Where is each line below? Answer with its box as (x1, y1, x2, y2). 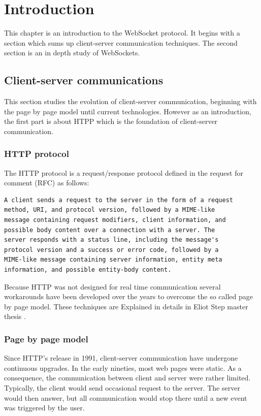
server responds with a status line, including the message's (4, 236, 219, 244)
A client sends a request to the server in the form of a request (4, 196, 234, 204)
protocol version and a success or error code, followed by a (4, 246, 219, 253)
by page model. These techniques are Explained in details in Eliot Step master (4, 301, 248, 311)
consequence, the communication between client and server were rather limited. (4, 372, 251, 383)
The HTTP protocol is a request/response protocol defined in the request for (4, 167, 243, 178)
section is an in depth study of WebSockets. (4, 47, 140, 58)
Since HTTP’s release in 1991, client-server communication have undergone (4, 353, 238, 363)
